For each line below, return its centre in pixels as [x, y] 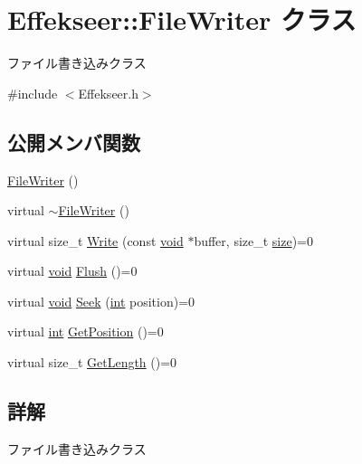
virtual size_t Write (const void [95, 240]
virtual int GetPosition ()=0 [86, 331]
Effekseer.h [108, 93]
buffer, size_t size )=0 [254, 240]
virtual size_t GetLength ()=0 [92, 362]
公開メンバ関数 [74, 142]
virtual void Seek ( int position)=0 [101, 301]
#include [33, 93]
